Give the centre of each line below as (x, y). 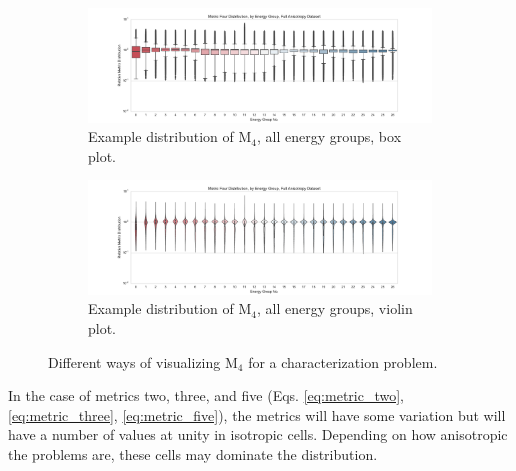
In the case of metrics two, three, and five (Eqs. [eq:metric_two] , (206, 395)
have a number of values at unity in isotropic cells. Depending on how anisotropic (258, 434)
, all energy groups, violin (334, 308)
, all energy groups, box (329, 136)
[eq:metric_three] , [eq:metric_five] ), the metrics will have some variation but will (257, 414)
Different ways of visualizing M (143, 361)
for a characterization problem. (343, 361)
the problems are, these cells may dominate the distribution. (193, 454)
